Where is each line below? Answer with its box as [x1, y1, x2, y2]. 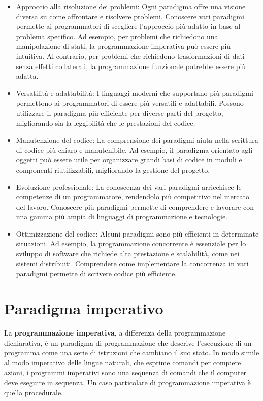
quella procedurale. [4, 387, 63, 397]
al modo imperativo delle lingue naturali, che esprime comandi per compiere [4, 357, 241, 367]
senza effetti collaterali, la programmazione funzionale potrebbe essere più [16, 60, 246, 71]
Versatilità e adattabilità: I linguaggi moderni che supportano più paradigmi [16, 87, 253, 98]
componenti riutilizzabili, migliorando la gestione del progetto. [16, 164, 210, 175]
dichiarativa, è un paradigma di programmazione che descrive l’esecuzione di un [4, 337, 252, 348]
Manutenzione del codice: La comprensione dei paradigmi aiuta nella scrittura [16, 135, 258, 145]
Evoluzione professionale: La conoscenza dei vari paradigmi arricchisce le [16, 181, 242, 192]
